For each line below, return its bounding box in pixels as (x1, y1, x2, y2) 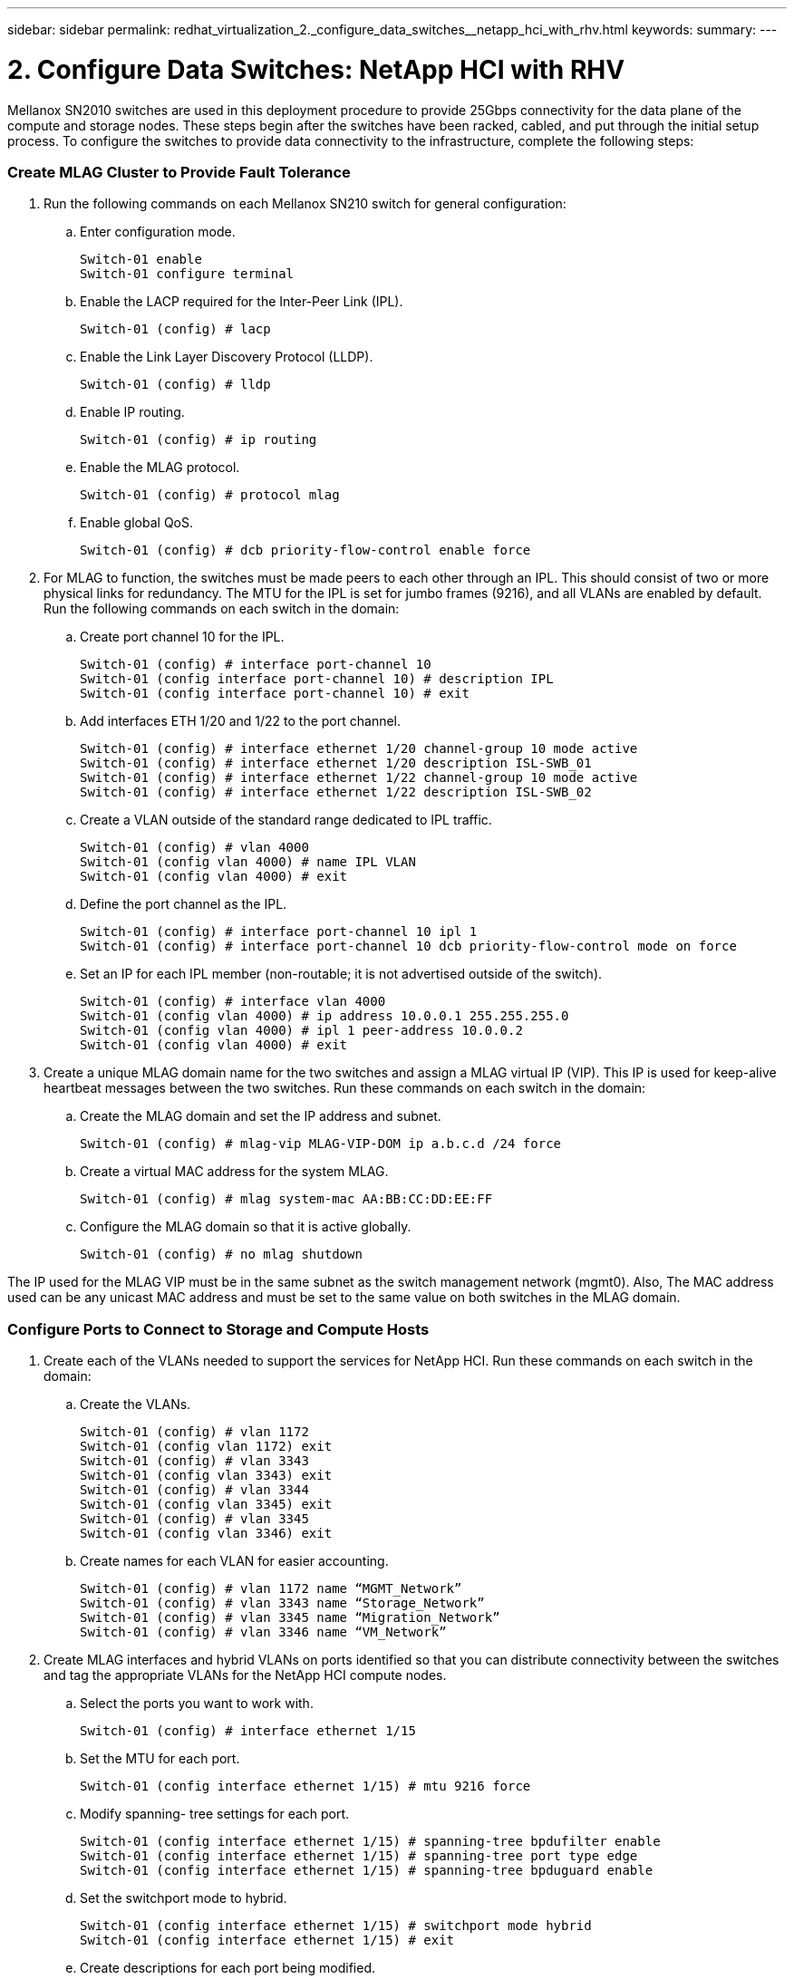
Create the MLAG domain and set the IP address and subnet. (80, 1108, 441, 1125)
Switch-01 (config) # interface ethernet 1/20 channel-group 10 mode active (80, 741, 638, 757)
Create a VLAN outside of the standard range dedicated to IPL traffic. (80, 812, 492, 828)
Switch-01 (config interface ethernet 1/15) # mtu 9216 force (80, 1779, 531, 1793)
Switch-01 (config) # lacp (80, 322, 271, 337)
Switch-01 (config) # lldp (80, 377, 271, 392)
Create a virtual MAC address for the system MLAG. (80, 1163, 389, 1180)
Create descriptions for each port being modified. (80, 1960, 376, 1975)
